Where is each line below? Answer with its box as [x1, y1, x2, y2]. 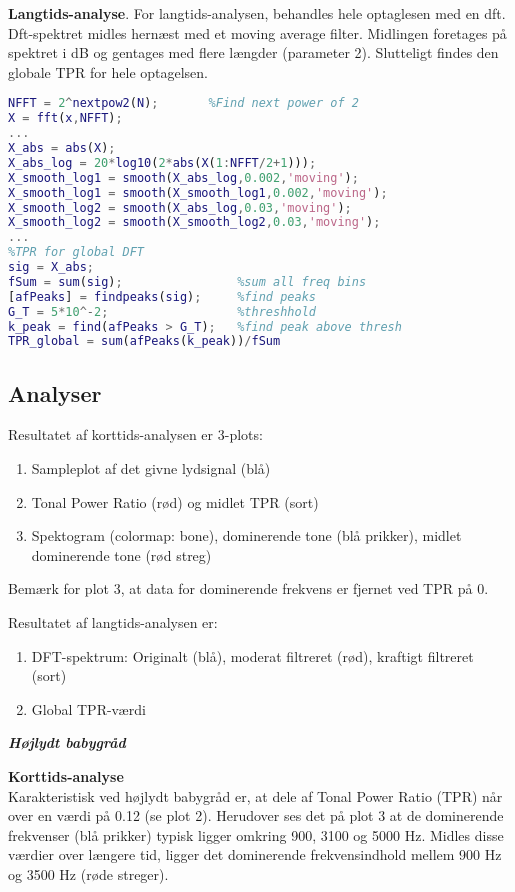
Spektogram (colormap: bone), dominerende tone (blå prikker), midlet [31, 525, 462, 546]
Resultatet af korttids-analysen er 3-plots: [8, 424, 263, 445]
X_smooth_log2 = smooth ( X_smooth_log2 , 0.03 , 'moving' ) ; [8, 215, 381, 230]
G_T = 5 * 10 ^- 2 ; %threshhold [8, 304, 316, 319]
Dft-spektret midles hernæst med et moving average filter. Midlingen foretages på [8, 22, 507, 43]
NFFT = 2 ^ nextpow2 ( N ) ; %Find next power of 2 [8, 96, 359, 111]
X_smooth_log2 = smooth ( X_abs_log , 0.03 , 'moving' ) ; [8, 200, 352, 215]
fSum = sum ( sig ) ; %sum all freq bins [8, 274, 367, 289]
